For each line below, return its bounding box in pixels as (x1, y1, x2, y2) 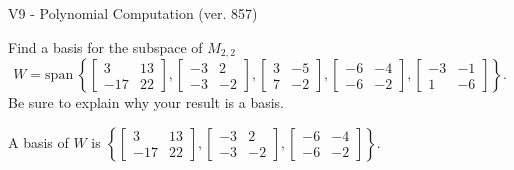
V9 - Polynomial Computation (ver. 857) (8, 3, 258, 23)
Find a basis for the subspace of (8, 36, 203, 57)
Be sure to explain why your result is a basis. (8, 92, 285, 113)
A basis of (8, 131, 69, 152)
